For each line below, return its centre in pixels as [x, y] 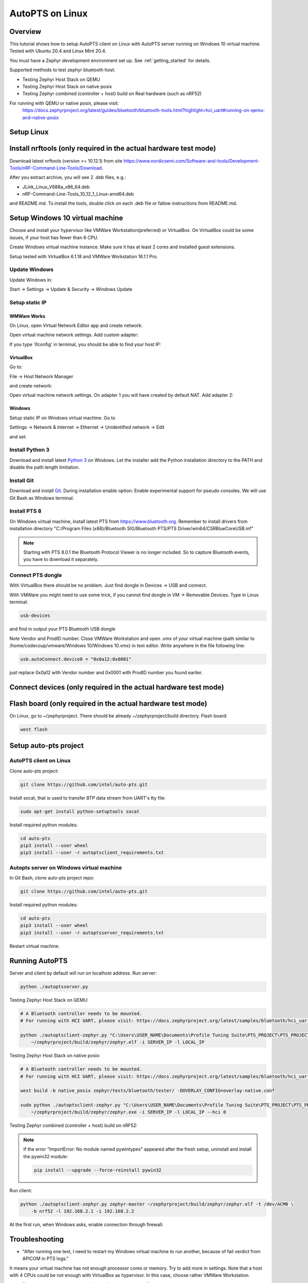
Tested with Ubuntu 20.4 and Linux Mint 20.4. [58, 51]
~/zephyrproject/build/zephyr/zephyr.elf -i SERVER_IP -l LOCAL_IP [118, 1042]
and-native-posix [41, 118]
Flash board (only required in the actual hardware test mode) [108, 703]
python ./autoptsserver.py [54, 986]
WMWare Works [27, 316]
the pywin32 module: [46, 1156]
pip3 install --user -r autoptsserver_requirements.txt [92, 932]
